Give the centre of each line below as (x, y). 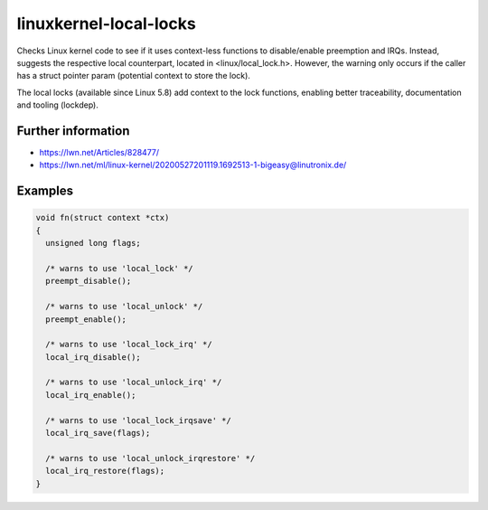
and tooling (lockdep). (57, 105)
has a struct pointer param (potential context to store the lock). (133, 76)
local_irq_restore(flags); (105, 471)
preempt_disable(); (89, 281)
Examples (45, 191)
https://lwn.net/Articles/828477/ (99, 153)
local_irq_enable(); (91, 395)
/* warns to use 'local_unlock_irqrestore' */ (150, 458)
